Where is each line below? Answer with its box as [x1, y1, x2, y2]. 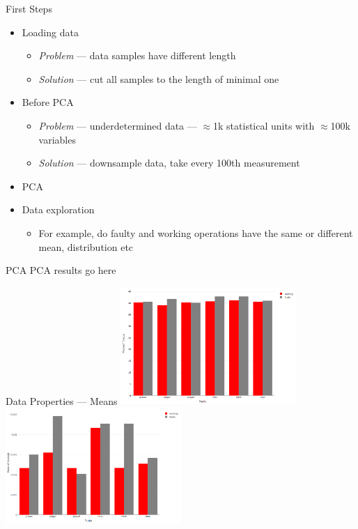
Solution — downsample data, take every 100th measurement [38, 155, 300, 170]
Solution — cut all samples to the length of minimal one [38, 71, 279, 86]
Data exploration [22, 202, 95, 217]
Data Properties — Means [6, 393, 118, 408]
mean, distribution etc [38, 239, 134, 254]
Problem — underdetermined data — [38, 118, 197, 132]
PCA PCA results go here [6, 263, 116, 277]
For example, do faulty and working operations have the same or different [38, 225, 353, 240]
